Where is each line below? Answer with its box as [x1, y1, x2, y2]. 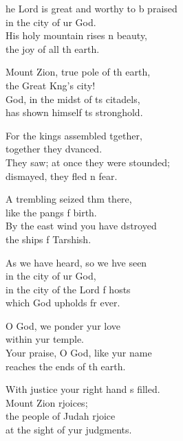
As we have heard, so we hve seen [6, 255, 147, 269]
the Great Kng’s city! [6, 78, 96, 92]
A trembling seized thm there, [6, 192, 132, 206]
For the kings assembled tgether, [6, 128, 142, 142]
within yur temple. [6, 332, 85, 346]
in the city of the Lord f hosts [6, 282, 131, 296]
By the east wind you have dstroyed [6, 218, 157, 233]
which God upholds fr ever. [6, 295, 120, 310]
